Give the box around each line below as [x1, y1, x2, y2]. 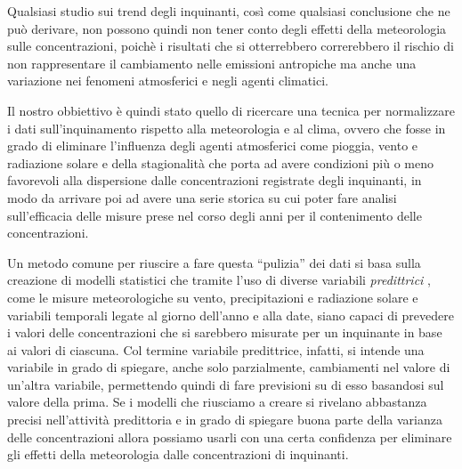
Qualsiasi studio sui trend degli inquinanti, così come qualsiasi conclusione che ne [7, 2, 450, 20]
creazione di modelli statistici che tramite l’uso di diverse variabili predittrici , [7, 271, 431, 289]
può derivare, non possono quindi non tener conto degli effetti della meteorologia [7, 19, 447, 37]
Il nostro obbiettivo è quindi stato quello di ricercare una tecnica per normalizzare [7, 101, 455, 119]
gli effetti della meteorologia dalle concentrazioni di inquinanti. [7, 445, 349, 464]
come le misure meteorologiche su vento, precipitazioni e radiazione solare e [7, 287, 418, 306]
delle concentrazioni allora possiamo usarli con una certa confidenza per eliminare [7, 427, 452, 446]
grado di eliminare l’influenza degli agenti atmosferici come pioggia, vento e [7, 136, 418, 155]
